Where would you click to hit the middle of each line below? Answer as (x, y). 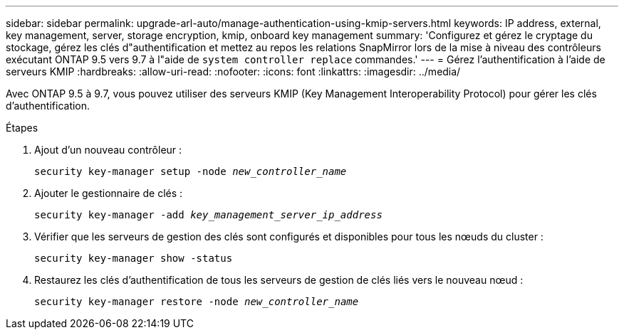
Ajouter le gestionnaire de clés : (109, 193)
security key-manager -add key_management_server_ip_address (208, 215)
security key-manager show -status (134, 258)
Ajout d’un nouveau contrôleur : (108, 150)
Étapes (22, 128)
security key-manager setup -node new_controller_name (191, 171)
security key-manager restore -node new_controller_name (197, 302)
